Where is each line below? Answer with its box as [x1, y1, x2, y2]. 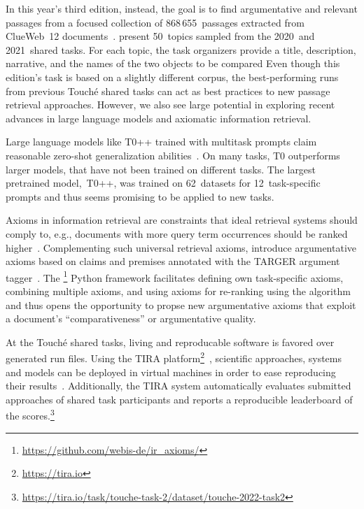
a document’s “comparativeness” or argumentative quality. [6, 311, 256, 326]
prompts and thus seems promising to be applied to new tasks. [6, 189, 274, 203]
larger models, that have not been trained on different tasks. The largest [6, 162, 316, 176]
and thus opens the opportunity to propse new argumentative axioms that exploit [6, 297, 356, 312]
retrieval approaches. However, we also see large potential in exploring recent [6, 97, 335, 112]
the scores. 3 [6, 406, 55, 422]
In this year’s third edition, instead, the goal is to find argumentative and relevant [6, 1, 358, 15]
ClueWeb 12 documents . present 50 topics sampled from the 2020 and [6, 29, 315, 43]
